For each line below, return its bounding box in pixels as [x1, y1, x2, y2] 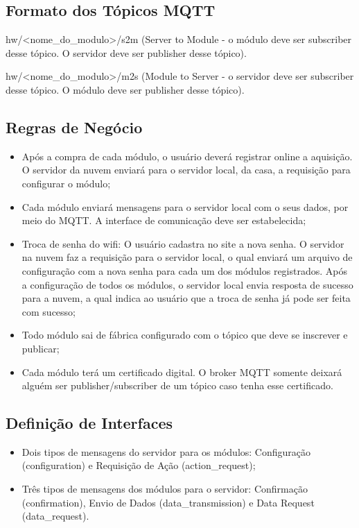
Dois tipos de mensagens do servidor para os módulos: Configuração [21, 444, 311, 459]
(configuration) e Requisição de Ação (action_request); [21, 458, 256, 472]
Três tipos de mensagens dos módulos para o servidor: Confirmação [21, 482, 308, 496]
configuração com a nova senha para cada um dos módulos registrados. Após [21, 263, 348, 278]
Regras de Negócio [6, 116, 143, 137]
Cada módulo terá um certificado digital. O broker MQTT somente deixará [21, 364, 342, 379]
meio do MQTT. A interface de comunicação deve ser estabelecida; [21, 213, 306, 228]
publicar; [21, 341, 60, 355]
